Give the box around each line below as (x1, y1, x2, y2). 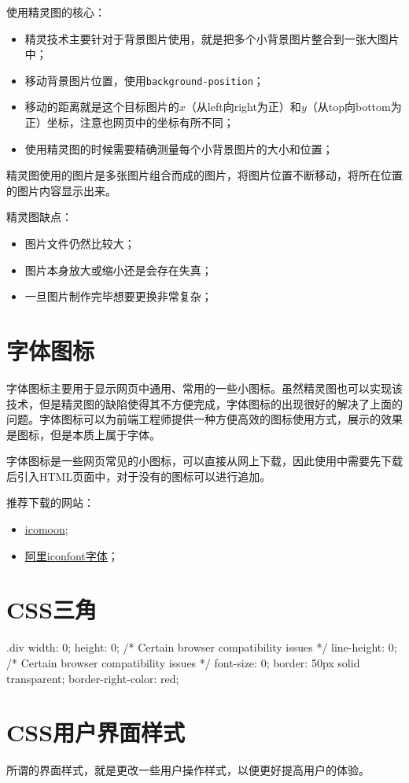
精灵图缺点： (6, 209, 72, 225)
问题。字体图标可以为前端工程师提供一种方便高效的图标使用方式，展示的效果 (6, 411, 403, 427)
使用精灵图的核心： (6, 4, 105, 20)
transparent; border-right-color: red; (6, 670, 179, 686)
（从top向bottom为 (306, 98, 402, 115)
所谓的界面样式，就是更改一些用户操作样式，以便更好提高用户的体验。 (6, 762, 370, 778)
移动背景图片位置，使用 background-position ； (24, 72, 264, 88)
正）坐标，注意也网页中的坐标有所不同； (24, 114, 234, 131)
